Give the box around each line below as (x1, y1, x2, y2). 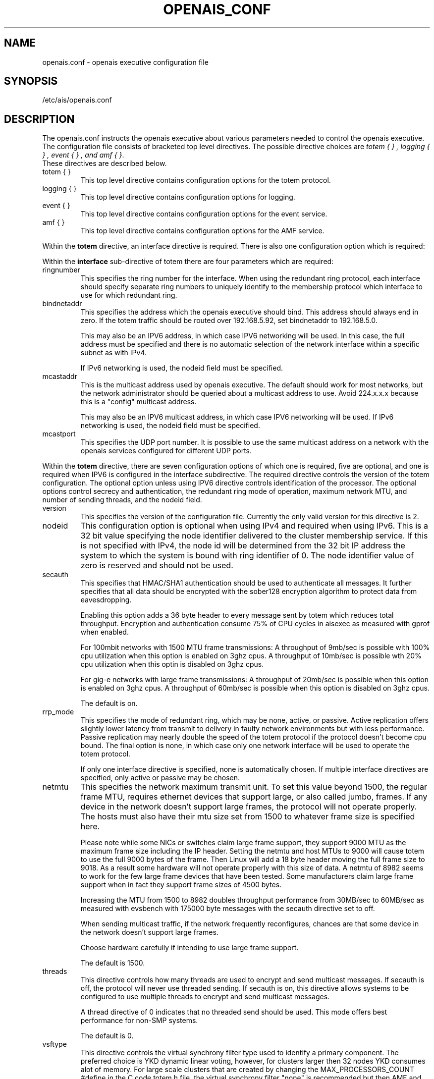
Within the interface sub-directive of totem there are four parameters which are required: (42, 257, 334, 266)
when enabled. (80, 628, 129, 637)
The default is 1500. (80, 959, 145, 968)
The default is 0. (80, 1031, 134, 1040)
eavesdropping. (80, 595, 132, 604)
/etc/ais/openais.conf (42, 96, 112, 105)
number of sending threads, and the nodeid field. (42, 495, 202, 504)
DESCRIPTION (4, 112, 75, 125)
